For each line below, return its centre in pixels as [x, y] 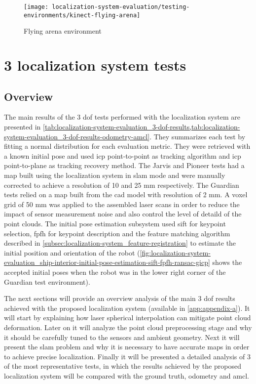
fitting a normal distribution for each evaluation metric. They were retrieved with [127, 146]
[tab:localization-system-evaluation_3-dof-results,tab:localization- [142, 127]
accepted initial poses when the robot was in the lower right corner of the [115, 272]
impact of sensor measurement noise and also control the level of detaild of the [123, 214]
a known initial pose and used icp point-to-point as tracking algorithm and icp [123, 155]
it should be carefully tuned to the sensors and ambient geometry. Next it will [122, 337]
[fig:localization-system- [175, 252]
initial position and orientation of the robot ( [72, 252]
